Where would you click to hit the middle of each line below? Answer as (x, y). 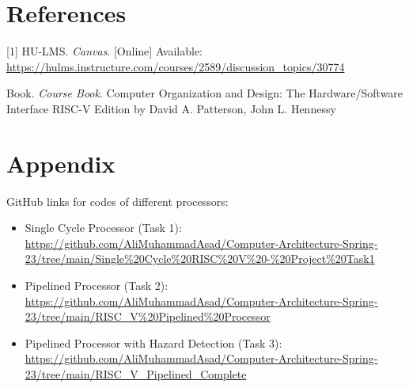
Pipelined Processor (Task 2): (97, 285)
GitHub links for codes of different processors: (117, 201)
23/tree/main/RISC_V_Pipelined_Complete (136, 373)
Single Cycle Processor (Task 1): (103, 228)
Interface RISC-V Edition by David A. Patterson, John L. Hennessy (171, 108)
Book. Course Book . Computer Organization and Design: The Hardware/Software (205, 93)
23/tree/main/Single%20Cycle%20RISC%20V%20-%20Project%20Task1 (200, 259)
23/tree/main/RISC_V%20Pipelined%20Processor (148, 316)
